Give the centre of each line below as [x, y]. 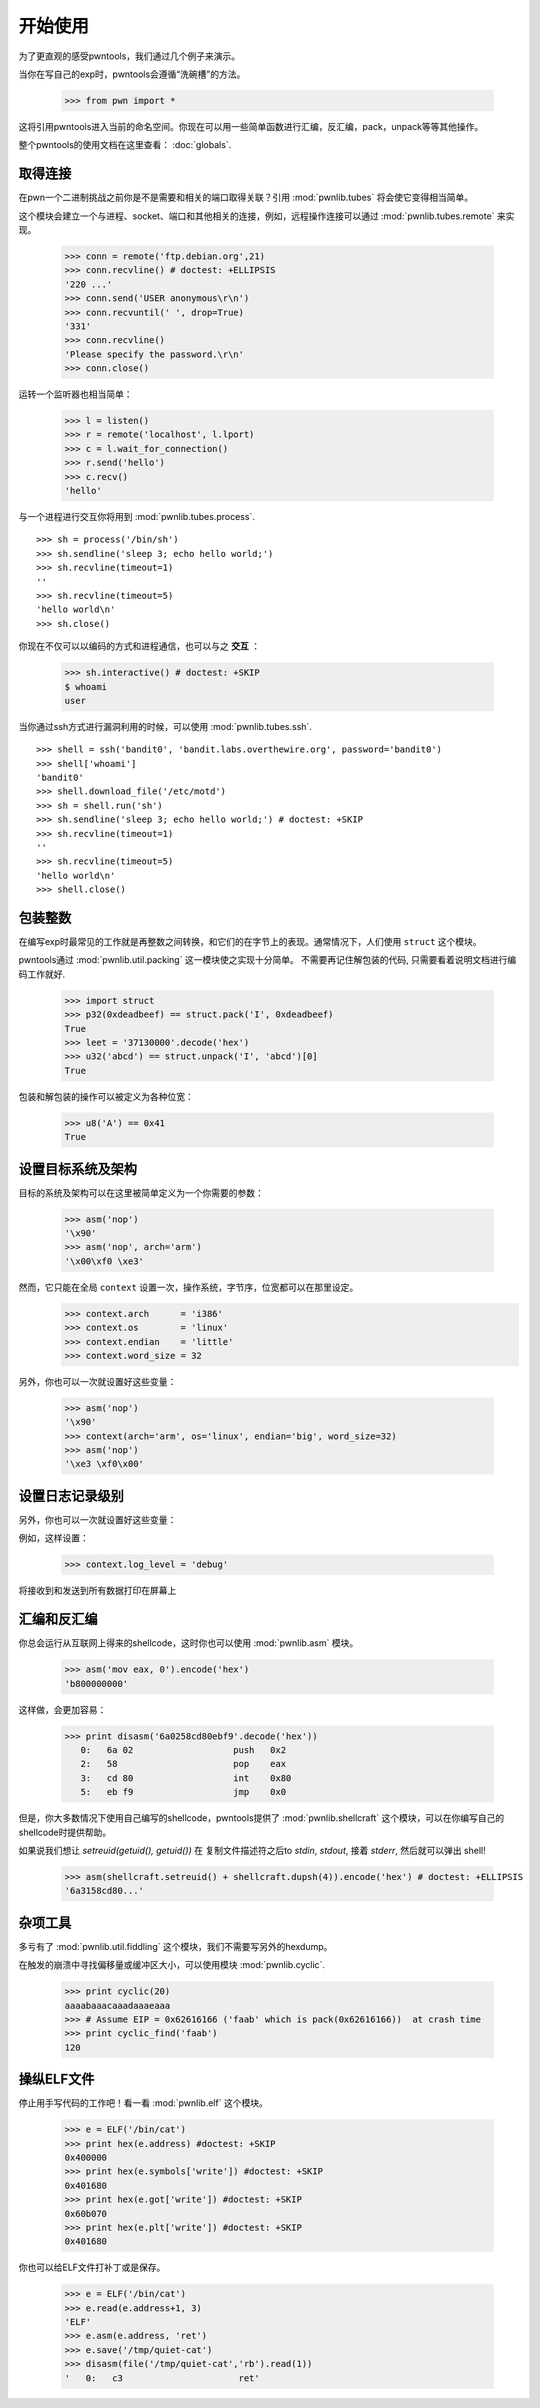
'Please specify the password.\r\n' [154, 354]
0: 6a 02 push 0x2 [183, 1749]
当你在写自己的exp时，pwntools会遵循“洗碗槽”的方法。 [132, 74]
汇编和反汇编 [58, 1619]
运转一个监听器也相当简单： [75, 394]
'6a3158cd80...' [104, 1891]
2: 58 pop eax [183, 1764]
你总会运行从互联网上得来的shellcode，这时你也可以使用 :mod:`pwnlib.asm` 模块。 [188, 1643]
